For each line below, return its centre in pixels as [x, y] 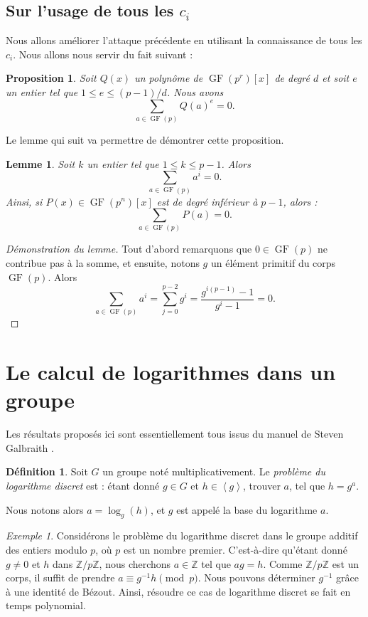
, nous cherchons [135, 563]
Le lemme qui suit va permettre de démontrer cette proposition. [145, 139]
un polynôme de [169, 78]
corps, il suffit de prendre [60, 578]
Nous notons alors [45, 509]
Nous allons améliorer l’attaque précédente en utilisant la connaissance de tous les [184, 40]
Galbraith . [30, 447]
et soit [336, 78]
